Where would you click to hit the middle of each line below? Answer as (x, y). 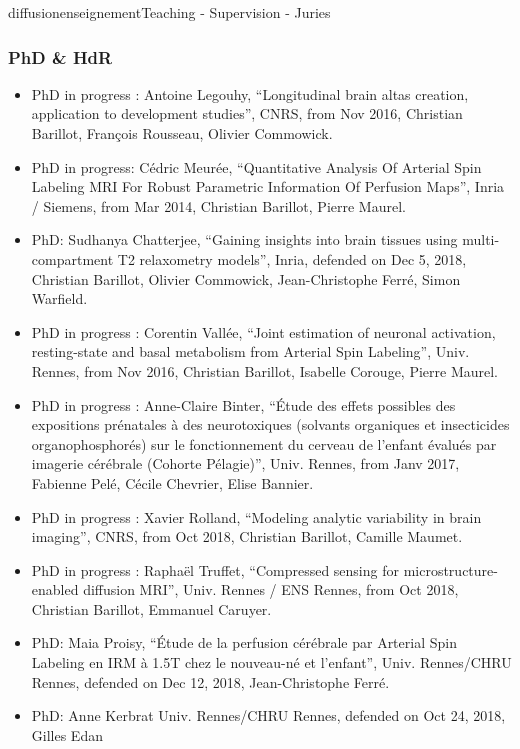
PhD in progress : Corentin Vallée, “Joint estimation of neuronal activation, (263, 331)
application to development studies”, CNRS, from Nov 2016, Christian (247, 113)
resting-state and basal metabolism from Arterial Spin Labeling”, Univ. (250, 351)
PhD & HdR (60, 56)
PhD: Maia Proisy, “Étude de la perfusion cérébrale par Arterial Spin (244, 642)
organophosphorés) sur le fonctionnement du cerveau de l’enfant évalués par (264, 443)
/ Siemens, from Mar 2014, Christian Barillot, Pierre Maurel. (218, 205)
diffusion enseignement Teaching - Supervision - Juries (169, 12)
